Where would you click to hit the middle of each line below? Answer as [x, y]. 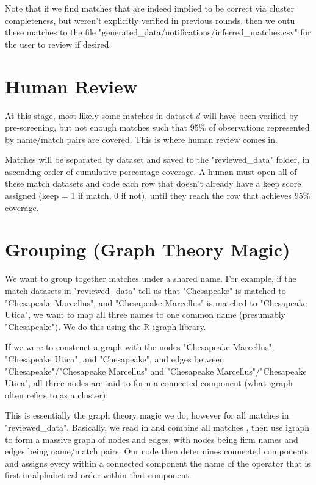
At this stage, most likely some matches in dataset [99, 115]
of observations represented [259, 127]
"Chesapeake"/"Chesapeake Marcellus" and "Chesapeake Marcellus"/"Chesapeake [156, 371]
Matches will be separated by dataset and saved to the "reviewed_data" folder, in [157, 160]
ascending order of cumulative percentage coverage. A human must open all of [151, 171]
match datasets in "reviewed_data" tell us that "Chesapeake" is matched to [145, 290]
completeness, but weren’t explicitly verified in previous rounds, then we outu [150, 20]
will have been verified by [251, 115]
